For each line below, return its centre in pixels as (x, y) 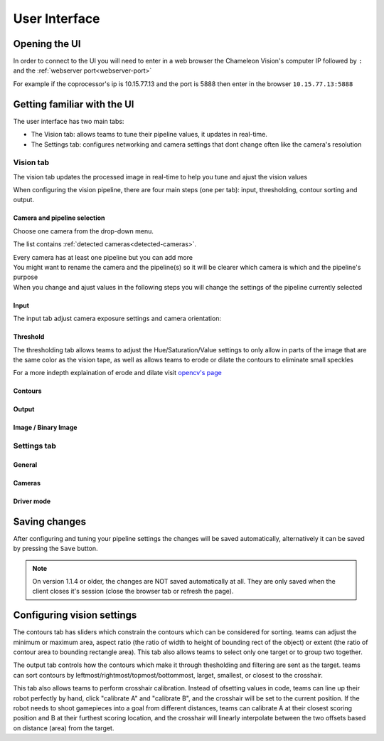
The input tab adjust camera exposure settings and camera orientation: (117, 319)
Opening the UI (47, 44)
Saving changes (50, 521)
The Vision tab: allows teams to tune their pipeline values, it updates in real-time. (149, 135)
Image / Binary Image (45, 428)
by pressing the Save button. (56, 549)
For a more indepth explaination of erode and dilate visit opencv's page (117, 373)
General (25, 464)
